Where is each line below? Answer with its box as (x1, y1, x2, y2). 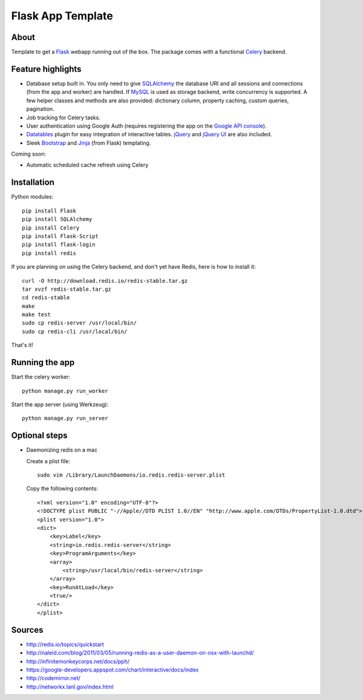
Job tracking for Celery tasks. (26, 114, 101, 121)
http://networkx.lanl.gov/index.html (26, 683, 114, 690)
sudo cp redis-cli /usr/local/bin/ (22, 328, 128, 335)
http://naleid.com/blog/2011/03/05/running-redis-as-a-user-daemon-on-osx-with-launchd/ (26, 649, 254, 656)
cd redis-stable (22, 294, 70, 301)
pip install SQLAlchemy (22, 216, 93, 223)
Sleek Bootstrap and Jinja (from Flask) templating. (26, 139, 151, 147)
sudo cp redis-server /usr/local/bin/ (22, 320, 137, 326)
